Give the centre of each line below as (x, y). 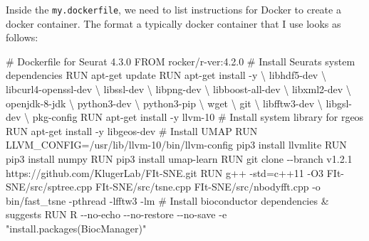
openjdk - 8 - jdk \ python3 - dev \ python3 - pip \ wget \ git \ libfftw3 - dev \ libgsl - (179, 103)
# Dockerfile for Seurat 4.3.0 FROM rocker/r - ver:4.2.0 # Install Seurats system (181, 61)
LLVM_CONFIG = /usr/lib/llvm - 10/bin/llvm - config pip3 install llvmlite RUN (176, 145)
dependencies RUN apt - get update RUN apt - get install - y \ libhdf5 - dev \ (166, 75)
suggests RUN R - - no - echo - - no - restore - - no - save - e (116, 214)
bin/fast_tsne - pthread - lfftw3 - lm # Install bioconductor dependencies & (167, 200)
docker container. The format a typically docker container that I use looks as (173, 23)
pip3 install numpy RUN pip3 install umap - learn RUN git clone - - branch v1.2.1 (179, 159)
